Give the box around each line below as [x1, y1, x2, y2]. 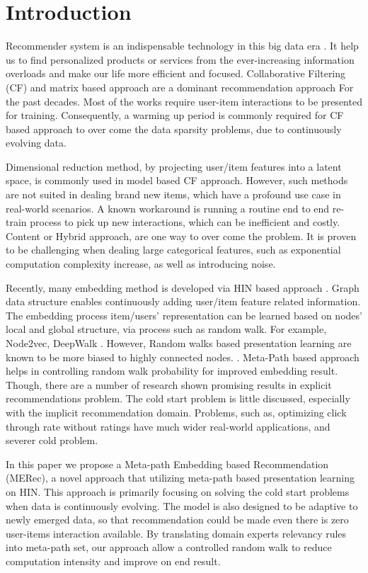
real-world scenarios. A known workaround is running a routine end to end [6, 200, 330, 215]
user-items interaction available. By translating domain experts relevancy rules [6, 526, 347, 540]
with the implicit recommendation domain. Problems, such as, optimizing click [6, 404, 347, 419]
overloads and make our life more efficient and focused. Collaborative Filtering [6, 66, 346, 81]
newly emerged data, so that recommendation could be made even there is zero [6, 512, 349, 527]
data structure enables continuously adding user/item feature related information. [6, 294, 361, 309]
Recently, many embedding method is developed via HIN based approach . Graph [6, 280, 360, 295]
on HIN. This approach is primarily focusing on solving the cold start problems [6, 484, 350, 499]
